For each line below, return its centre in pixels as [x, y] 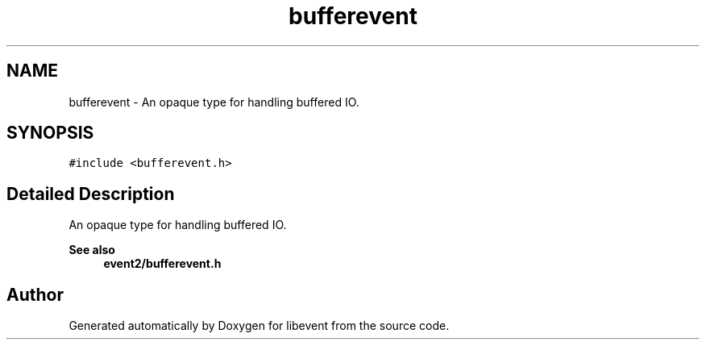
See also [92, 250]
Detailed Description [91, 194]
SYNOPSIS [50, 133]
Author [35, 294]
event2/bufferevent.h [162, 264]
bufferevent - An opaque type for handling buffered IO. [214, 102]
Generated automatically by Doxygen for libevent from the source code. [259, 326]
